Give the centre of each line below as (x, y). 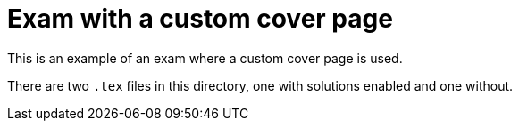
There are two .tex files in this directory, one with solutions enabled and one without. (260, 85)
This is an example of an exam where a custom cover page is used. (205, 58)
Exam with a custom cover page (200, 19)
